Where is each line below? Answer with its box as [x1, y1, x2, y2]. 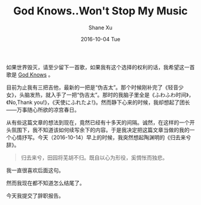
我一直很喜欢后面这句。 [6, 166, 64, 174]
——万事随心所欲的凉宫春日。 [6, 106, 80, 113]
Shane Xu [89, 24, 112, 31]
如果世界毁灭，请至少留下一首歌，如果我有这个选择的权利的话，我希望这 [6, 63, 184, 71]
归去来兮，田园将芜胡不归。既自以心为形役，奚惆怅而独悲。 [20, 154, 168, 161]
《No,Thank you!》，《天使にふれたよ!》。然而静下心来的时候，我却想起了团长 [6, 99, 190, 106]
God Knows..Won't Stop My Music [13, 4, 188, 18]
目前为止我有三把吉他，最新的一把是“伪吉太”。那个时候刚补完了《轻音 [6, 84, 179, 91]
